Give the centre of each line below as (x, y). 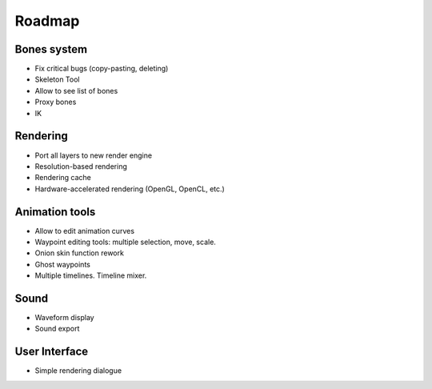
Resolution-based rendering (81, 166)
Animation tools (55, 212)
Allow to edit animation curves (85, 231)
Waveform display (65, 318)
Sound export (57, 329)
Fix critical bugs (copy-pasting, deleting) (102, 69)
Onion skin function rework (79, 253)
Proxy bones (56, 102)
